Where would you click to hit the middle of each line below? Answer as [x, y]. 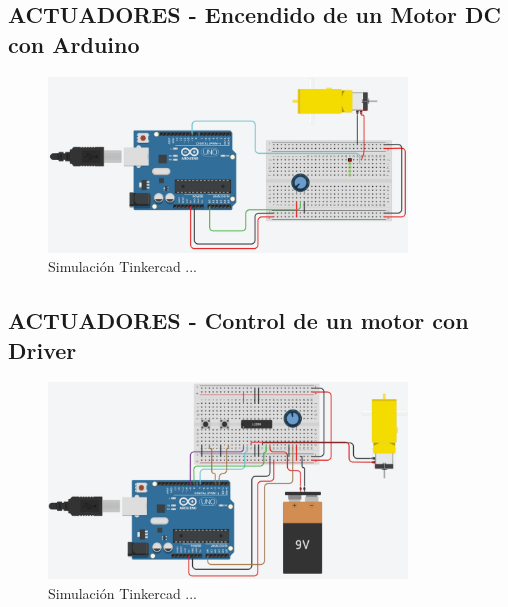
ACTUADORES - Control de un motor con [238, 320]
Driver [42, 349]
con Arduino [74, 43]
